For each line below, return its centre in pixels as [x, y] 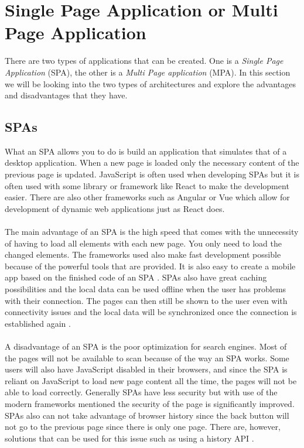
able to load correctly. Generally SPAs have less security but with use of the [141, 392]
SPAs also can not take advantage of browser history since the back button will [147, 415]
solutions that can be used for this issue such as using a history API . [129, 438]
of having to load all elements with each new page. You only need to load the [143, 243]
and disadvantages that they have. [66, 95]
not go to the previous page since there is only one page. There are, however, [143, 427]
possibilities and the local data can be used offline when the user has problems [146, 289]
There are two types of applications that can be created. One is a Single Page [144, 61]
